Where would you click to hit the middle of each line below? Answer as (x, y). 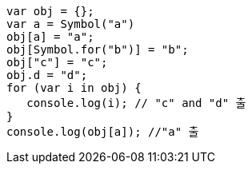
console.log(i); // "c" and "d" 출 (136, 103)
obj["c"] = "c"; (57, 62)
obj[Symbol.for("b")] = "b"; (98, 49)
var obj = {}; (50, 11)
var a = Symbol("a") (71, 24)
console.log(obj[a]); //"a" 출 (103, 132)
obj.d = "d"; (47, 75)
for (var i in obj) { (74, 88)
